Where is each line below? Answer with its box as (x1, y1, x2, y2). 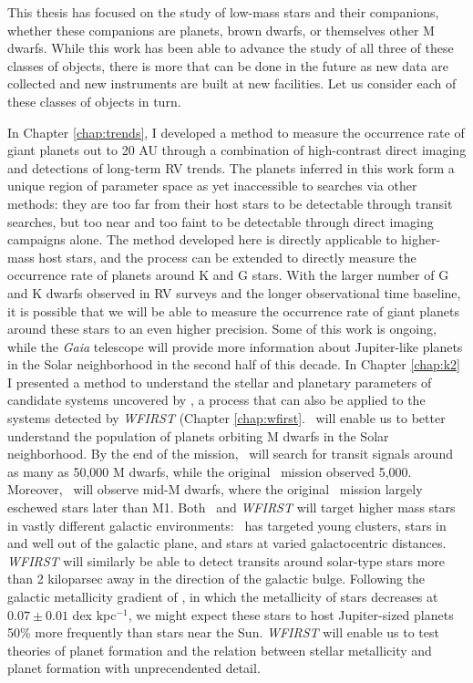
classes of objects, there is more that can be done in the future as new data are (7, 56, 448, 75)
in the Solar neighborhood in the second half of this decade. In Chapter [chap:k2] (7, 355, 460, 374)
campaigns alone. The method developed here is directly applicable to (7, 230, 397, 249)
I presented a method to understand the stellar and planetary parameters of (7, 372, 432, 391)
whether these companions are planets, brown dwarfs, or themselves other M (7, 20, 435, 39)
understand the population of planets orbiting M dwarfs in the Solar (7, 426, 389, 445)
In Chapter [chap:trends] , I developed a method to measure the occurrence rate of (7, 122, 465, 141)
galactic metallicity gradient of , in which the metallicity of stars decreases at (7, 587, 438, 605)
